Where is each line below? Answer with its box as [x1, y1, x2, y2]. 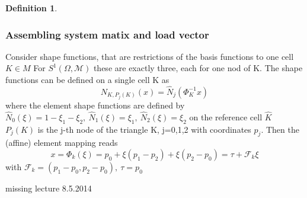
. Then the [261, 123, 299, 135]
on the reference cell [189, 110, 263, 123]
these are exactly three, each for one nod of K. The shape [93, 62, 303, 74]
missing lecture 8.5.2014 [5, 181, 92, 194]
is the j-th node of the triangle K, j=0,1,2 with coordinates [37, 123, 251, 135]
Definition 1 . [5, 2, 57, 14]
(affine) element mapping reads [5, 136, 118, 149]
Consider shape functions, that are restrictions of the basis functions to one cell [5, 50, 294, 62]
